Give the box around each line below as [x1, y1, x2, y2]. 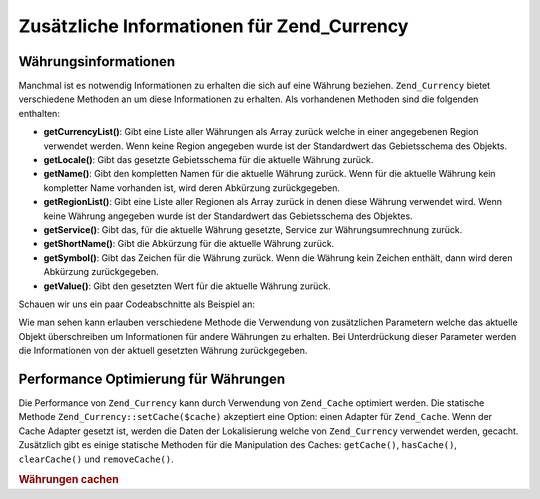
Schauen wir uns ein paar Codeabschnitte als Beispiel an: [18, 298, 255, 310]
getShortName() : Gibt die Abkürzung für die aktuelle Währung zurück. [43, 238, 335, 250]
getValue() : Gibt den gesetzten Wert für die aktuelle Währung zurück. [43, 280, 331, 292]
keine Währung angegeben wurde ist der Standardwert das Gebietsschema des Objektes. [43, 210, 414, 222]
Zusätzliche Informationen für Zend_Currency [18, 15, 409, 37]
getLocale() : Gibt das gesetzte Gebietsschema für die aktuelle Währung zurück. [43, 154, 374, 166]
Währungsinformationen [18, 53, 176, 70]
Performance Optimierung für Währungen [18, 370, 286, 387]
